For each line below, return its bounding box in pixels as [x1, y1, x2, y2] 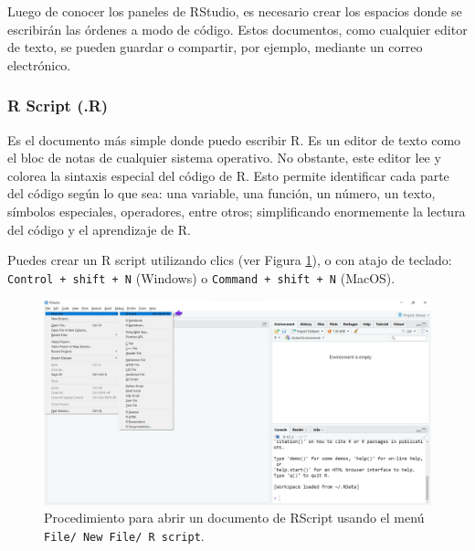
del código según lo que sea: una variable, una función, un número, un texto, [7, 184, 436, 203]
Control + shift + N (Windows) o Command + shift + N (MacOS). [7, 268, 396, 287]
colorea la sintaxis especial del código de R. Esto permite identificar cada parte [7, 165, 449, 185]
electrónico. [7, 55, 71, 74]
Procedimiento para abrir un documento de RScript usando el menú [44, 508, 425, 527]
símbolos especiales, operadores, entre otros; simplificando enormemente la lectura [7, 201, 466, 220]
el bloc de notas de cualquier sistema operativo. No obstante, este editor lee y [7, 148, 441, 167]
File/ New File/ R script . [44, 526, 205, 546]
